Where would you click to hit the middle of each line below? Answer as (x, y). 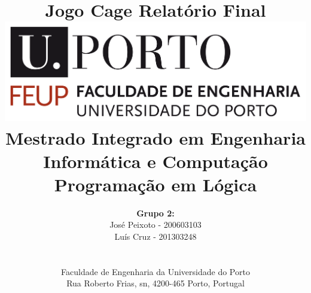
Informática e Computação (155, 161)
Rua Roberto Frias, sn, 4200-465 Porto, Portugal (155, 283)
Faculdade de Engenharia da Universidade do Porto (155, 271)
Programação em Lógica (155, 184)
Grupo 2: (155, 213)
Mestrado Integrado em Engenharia (155, 137)
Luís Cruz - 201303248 (155, 236)
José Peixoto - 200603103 (155, 225)
